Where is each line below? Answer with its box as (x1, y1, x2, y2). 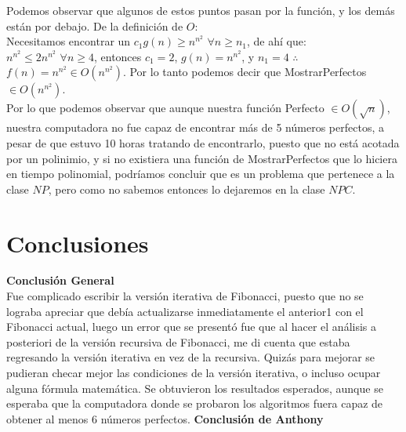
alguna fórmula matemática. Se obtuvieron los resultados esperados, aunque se (6, 379, 383, 396)
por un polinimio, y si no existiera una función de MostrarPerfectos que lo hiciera (6, 150, 397, 166)
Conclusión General (6, 272, 114, 289)
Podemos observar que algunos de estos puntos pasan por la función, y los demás (6, 2, 395, 18)
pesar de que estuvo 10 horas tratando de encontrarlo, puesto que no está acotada (6, 134, 400, 151)
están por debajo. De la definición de (6, 17, 183, 34)
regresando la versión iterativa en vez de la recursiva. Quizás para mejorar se (6, 349, 375, 365)
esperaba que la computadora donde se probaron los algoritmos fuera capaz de (6, 395, 383, 412)
